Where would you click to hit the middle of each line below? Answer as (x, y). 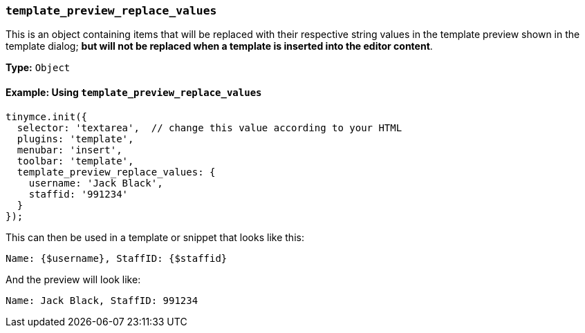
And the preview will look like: (73, 279)
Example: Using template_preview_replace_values (134, 92)
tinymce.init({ (47, 116)
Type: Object (38, 68)
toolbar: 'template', (75, 161)
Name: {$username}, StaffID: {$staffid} (117, 258)
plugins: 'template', (75, 139)
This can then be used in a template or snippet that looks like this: (155, 237)
